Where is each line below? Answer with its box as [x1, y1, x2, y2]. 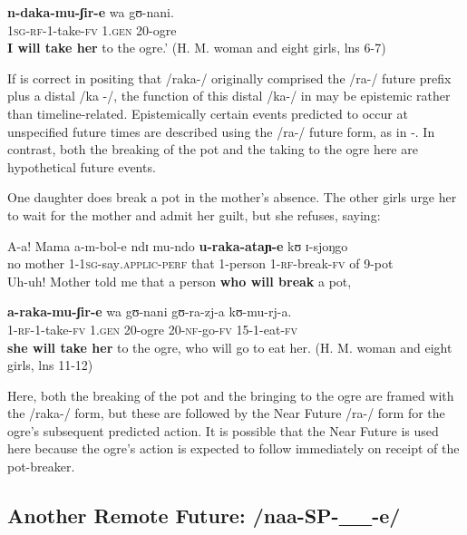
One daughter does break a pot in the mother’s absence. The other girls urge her [7, 188, 457, 207]
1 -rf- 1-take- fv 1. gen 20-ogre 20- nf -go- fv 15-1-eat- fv [7, 319, 298, 338]
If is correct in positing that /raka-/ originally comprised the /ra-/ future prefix [7, 68, 452, 87]
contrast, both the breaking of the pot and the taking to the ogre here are [7, 140, 418, 159]
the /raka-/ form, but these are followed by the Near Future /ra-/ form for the [7, 404, 445, 423]
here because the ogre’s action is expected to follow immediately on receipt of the [7, 439, 460, 458]
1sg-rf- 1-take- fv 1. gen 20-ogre [7, 20, 177, 39]
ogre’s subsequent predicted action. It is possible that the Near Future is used [7, 421, 439, 440]
